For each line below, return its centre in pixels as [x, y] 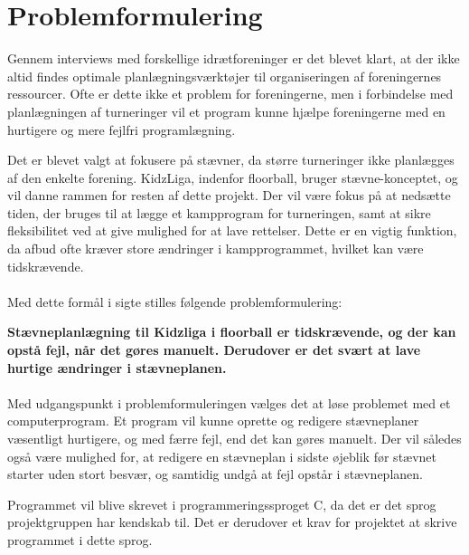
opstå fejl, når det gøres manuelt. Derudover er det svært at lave [214, 350]
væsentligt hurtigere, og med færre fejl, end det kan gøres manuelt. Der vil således [234, 438]
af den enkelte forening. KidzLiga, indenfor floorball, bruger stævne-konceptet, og [233, 177]
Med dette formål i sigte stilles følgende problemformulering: [175, 301]
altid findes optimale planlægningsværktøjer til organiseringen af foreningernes [225, 76]
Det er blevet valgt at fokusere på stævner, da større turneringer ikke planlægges [231, 160]
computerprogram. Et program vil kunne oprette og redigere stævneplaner [213, 421]
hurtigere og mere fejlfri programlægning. [122, 129]
